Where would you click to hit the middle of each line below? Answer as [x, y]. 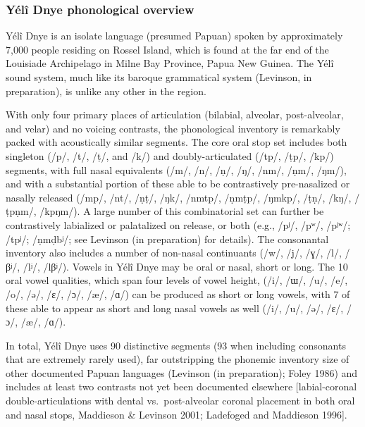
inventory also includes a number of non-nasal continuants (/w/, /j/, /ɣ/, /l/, [174, 253]
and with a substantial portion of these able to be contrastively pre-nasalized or [178, 184]
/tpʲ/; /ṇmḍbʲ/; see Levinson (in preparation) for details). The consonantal [167, 239]
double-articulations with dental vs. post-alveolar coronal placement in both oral [180, 401]
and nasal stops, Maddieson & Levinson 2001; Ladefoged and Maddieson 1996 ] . [177, 414]
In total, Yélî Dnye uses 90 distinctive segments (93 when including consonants [176, 345]
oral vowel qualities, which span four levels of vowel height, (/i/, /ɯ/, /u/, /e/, [177, 280]
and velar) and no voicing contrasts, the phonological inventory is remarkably [173, 128]
